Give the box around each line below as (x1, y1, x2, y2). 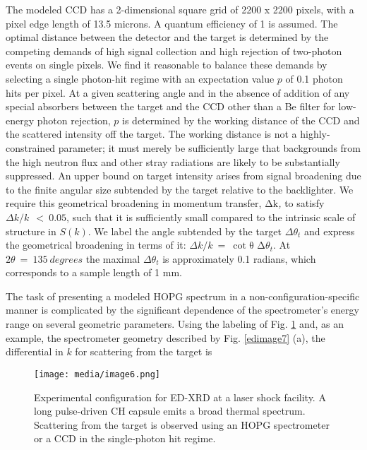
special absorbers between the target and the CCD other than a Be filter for (6, 99, 335, 114)
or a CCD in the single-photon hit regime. (34, 431, 216, 446)
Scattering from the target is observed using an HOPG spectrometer (34, 417, 330, 432)
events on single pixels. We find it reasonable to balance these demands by (6, 57, 327, 72)
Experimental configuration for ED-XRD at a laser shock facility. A (34, 389, 326, 404)
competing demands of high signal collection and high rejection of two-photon (6, 43, 342, 58)
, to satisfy (278, 196, 325, 211)
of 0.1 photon (285, 71, 343, 85)
